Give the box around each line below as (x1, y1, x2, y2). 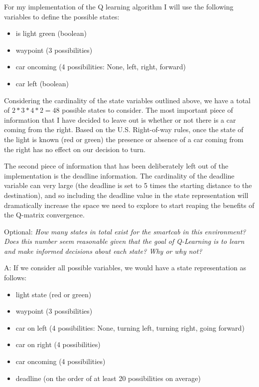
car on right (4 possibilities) (15, 339, 101, 350)
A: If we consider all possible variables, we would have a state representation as (4, 262, 246, 273)
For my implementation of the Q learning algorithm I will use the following (4, 1, 234, 11)
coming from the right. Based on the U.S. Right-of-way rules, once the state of (4, 124, 244, 135)
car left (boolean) (15, 78, 69, 88)
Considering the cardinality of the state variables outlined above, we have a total (4, 95, 251, 105)
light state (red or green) (15, 289, 92, 299)
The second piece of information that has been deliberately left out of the (4, 161, 229, 171)
